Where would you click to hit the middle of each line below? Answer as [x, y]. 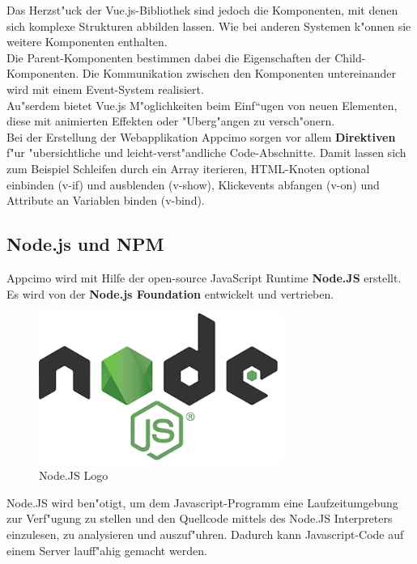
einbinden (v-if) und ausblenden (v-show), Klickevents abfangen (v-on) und [193, 184]
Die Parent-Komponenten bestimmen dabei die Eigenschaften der [169, 57]
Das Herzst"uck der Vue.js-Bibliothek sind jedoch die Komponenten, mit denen [202, 10]
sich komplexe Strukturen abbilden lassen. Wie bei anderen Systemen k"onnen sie [209, 25]
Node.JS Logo [74, 475]
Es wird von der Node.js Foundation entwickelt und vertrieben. [170, 293]
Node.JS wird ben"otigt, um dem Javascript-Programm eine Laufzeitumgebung [202, 502]
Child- [350, 57]
